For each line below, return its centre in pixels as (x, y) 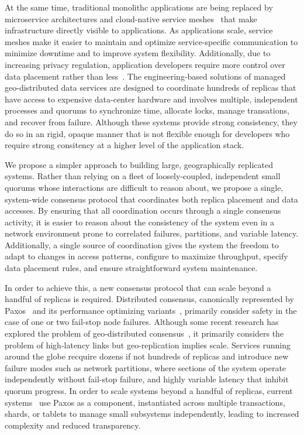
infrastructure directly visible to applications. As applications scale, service (139, 30)
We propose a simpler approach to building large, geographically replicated (139, 164)
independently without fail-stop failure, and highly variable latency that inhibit (147, 379)
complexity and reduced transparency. (73, 425)
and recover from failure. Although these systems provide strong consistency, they (151, 121)
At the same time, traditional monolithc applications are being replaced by (139, 7)
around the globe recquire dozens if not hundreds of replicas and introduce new (147, 356)
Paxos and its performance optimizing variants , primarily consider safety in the (151, 310)
